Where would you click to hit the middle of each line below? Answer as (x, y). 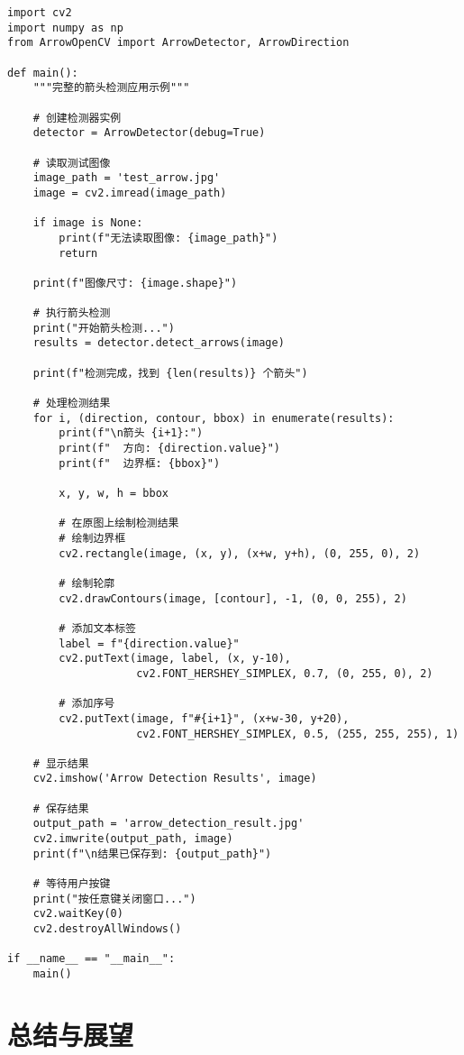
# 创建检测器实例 (77, 118)
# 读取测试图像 (72, 163)
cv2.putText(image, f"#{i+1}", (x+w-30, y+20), (204, 718)
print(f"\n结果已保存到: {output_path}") (152, 853)
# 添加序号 (87, 704)
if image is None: (88, 223)
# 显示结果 (61, 763)
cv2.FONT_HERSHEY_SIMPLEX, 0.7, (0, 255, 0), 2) (285, 673)
